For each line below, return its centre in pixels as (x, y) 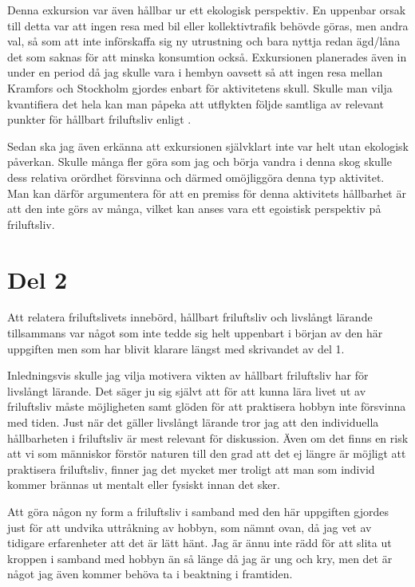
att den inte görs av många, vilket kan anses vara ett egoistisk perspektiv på (194, 209)
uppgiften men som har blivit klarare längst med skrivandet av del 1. (176, 348)
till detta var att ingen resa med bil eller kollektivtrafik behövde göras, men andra (208, 25)
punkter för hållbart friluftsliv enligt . (99, 119)
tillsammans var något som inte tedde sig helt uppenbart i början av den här (195, 333)
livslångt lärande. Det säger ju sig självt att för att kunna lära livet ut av (187, 390)
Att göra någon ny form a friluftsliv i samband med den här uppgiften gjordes (198, 511)
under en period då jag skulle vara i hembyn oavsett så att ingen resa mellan (195, 72)
